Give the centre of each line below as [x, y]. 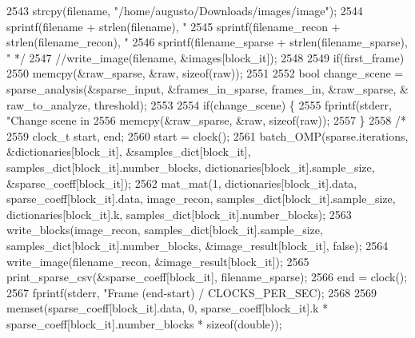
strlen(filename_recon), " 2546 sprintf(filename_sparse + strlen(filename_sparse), [207, 42]
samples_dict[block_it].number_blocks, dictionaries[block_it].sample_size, [191, 167]
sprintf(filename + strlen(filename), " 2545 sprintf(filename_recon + [174, 26]
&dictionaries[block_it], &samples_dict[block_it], [129, 151]
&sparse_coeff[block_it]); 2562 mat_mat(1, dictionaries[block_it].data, [182, 183]
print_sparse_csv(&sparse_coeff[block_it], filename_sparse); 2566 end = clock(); [207, 277]
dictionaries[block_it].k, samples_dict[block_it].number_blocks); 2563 [179, 214]
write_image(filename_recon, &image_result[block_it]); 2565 [158, 261]
